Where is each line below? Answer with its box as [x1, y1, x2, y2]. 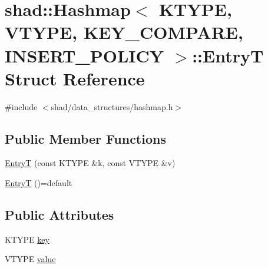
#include [5, 100, 38, 113]
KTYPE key [5, 233, 49, 245]
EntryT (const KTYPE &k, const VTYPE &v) [5, 157, 176, 169]
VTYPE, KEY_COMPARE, [5, 20, 243, 44]
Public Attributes [5, 206, 114, 224]
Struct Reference [5, 66, 145, 90]
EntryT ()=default [5, 177, 72, 189]
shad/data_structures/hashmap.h [51, 100, 173, 113]
